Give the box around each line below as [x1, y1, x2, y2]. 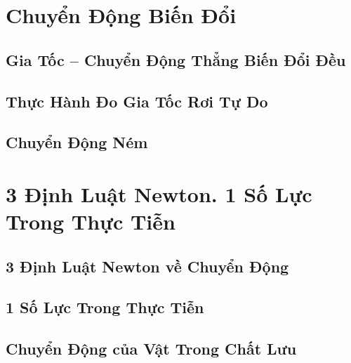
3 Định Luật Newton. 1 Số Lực [6, 179, 312, 208]
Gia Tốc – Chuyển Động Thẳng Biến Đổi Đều [6, 48, 346, 70]
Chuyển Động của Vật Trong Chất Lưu [6, 338, 297, 359]
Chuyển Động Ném [6, 131, 148, 153]
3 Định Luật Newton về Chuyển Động [6, 255, 289, 277]
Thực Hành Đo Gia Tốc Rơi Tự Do [6, 90, 268, 112]
